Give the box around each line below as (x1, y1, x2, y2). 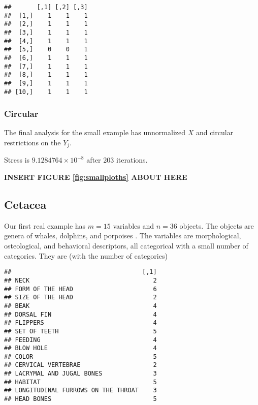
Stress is (4, 154, 30, 165)
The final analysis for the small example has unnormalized (4, 127, 185, 138)
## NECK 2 (4, 276, 157, 284)
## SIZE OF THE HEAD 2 (4, 294, 157, 301)
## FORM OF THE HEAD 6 (4, 285, 157, 293)
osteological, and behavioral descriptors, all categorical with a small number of (4, 240, 248, 251)
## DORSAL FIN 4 (4, 310, 157, 318)
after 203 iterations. (86, 154, 148, 165)
